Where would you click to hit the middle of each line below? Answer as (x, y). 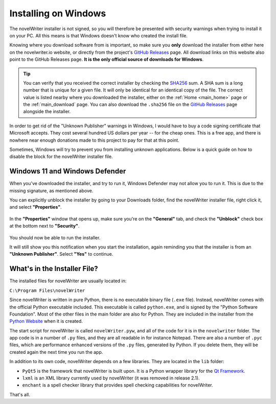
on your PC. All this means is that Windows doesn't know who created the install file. (98, 35)
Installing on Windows (58, 13)
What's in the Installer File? (54, 269)
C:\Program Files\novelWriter (47, 290)
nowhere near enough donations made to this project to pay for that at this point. (95, 140)
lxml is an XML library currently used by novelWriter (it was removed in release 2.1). (111, 378)
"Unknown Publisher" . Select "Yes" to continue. (61, 254)
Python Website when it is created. (46, 321)
